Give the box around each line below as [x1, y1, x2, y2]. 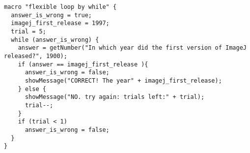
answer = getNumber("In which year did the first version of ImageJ [18, 44, 247, 52]
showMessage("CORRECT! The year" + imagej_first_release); [25, 77, 222, 84]
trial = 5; [11, 28, 46, 35]
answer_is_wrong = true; [11, 11, 92, 19]
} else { [18, 85, 46, 92]
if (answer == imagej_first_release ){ [18, 61, 148, 68]
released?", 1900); [4, 52, 67, 60]
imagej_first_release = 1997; [11, 20, 110, 27]
